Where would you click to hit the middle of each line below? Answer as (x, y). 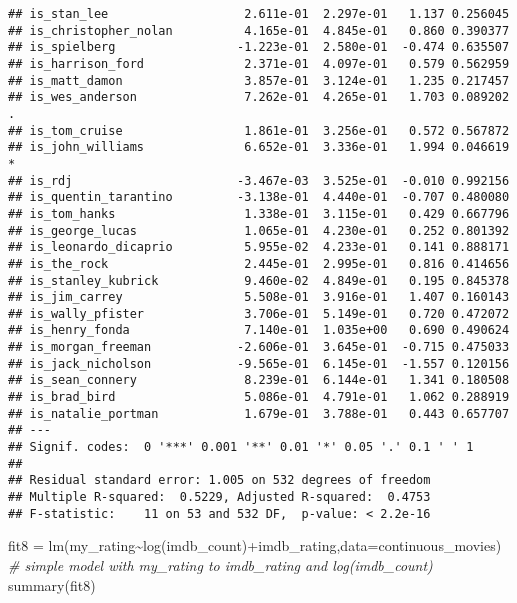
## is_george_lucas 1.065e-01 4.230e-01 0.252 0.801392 (259, 230)
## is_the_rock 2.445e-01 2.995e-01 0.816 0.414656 (259, 263)
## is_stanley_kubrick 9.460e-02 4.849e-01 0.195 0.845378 (259, 280)
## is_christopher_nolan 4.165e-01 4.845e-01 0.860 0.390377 (259, 30)
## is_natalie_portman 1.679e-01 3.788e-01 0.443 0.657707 (259, 413)
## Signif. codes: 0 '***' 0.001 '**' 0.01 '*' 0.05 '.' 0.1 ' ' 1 (241, 447)
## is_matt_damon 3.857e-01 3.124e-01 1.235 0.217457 (259, 80)
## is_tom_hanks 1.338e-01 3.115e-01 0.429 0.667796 (259, 213)
